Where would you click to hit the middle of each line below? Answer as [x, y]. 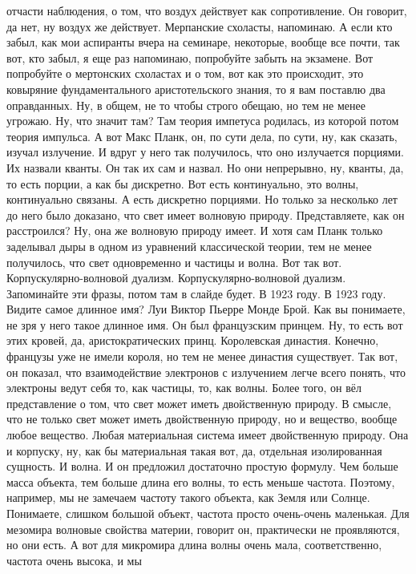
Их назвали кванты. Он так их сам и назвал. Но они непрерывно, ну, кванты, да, [205, 167]
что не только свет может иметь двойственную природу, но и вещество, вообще [202, 419]
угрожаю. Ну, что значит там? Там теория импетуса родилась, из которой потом [203, 121]
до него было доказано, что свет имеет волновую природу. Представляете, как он [206, 214]
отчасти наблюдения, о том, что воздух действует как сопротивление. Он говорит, [207, 10]
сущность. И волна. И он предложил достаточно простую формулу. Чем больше [202, 466]
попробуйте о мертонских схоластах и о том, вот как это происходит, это [185, 73]
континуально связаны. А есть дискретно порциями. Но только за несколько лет [202, 199]
